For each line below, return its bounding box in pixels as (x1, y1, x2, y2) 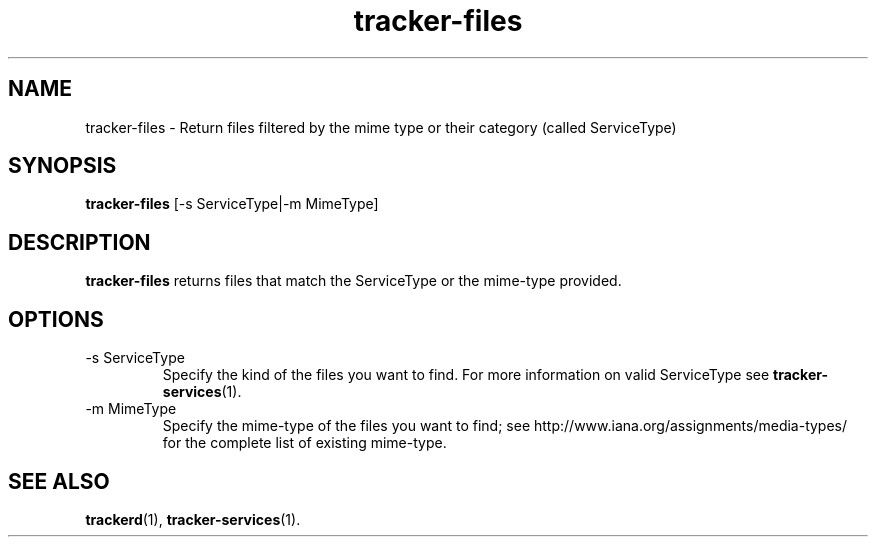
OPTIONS (8, 306, 104, 332)
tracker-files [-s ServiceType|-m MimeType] (85, 195, 379, 213)
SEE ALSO (8, 468, 110, 494)
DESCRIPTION (8, 229, 151, 255)
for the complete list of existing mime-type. (162, 434, 447, 452)
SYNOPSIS (8, 153, 117, 179)
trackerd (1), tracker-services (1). (85, 510, 301, 528)
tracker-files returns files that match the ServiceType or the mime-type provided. (85, 272, 622, 290)
